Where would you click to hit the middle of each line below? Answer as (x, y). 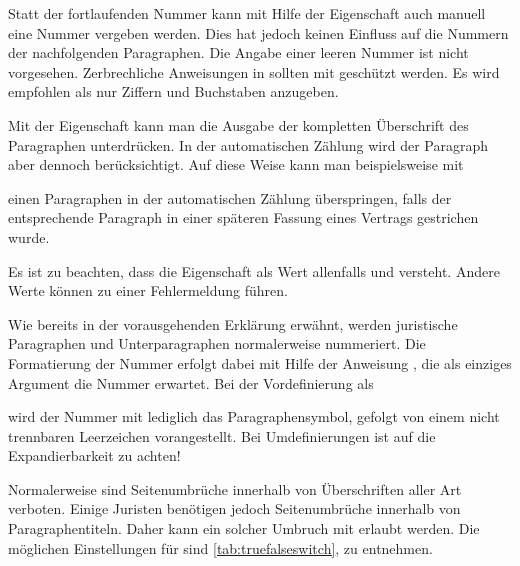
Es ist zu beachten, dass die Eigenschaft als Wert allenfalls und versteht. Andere (254, 270)
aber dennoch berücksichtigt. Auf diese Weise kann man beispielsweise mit (236, 164)
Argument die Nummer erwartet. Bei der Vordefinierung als (191, 382)
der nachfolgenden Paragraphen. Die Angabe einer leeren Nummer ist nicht (238, 52)
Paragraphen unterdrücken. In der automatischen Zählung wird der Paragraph (248, 144)
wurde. (29, 236)
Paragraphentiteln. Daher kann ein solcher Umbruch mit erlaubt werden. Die (244, 528)
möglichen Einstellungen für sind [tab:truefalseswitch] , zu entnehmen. (220, 547)
